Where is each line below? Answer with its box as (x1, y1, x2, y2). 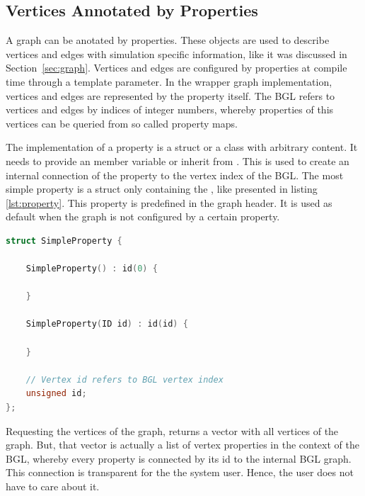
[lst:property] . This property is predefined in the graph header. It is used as (6, 195, 332, 210)
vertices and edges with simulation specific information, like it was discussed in (6, 46, 347, 61)
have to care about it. (6, 479, 100, 494)
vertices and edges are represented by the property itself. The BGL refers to (6, 88, 335, 103)
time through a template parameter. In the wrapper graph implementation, (6, 74, 332, 89)
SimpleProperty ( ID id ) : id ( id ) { (25, 319, 188, 329)
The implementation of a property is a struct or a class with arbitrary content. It (6, 140, 358, 154)
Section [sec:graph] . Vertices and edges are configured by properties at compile (6, 60, 347, 75)
